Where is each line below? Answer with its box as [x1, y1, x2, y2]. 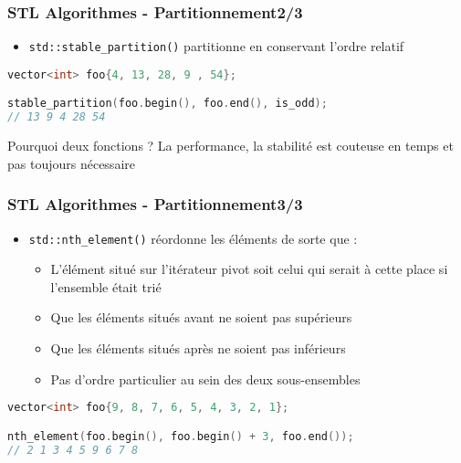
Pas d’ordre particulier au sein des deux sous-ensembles [50, 369, 361, 388]
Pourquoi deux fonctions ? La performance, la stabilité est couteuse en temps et [7, 136, 454, 155]
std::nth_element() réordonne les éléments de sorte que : [28, 228, 358, 247]
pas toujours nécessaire [7, 153, 135, 173]
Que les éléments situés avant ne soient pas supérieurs [50, 308, 352, 327]
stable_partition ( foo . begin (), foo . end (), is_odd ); [7, 97, 328, 110]
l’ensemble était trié [50, 277, 162, 296]
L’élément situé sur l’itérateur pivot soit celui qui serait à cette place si [50, 259, 448, 279]
